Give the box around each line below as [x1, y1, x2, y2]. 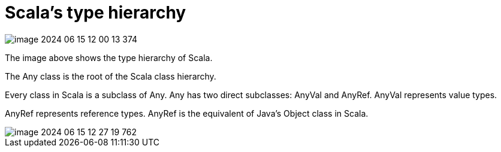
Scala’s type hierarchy [5, 2, 186, 23]
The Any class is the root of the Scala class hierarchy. [5, 71, 216, 81]
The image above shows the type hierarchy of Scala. [5, 52, 213, 63]
